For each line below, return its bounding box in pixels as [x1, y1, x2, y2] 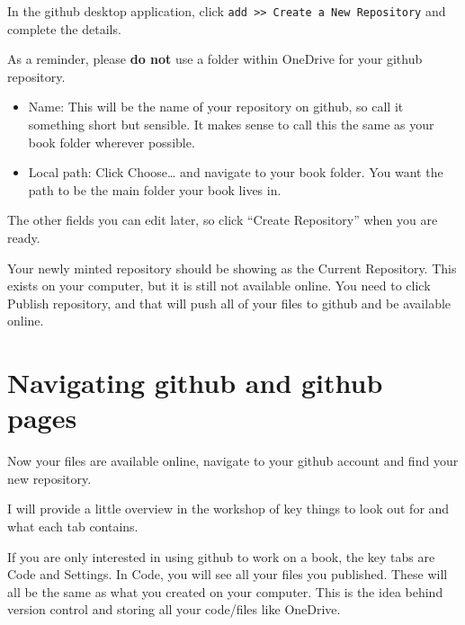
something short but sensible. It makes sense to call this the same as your [28, 115, 434, 134]
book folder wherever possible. [28, 132, 195, 151]
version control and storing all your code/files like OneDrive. [7, 600, 341, 619]
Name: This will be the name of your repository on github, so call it [28, 97, 404, 116]
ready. [7, 228, 40, 246]
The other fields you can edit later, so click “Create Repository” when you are [7, 210, 438, 229]
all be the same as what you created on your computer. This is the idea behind [7, 582, 443, 601]
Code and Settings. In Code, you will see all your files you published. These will [7, 565, 448, 584]
